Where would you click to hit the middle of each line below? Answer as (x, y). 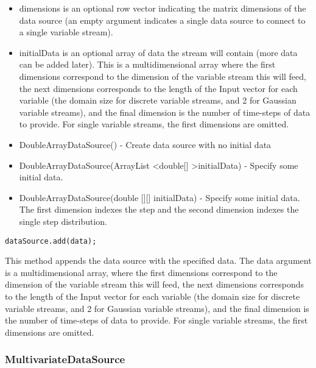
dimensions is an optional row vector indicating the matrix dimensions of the (163, 8)
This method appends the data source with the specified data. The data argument (158, 260)
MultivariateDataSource (65, 359)
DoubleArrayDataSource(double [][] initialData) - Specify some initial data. (160, 197)
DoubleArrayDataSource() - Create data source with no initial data (145, 144)
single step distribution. (63, 221)
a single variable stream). (66, 32)
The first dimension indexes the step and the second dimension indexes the (159, 209)
